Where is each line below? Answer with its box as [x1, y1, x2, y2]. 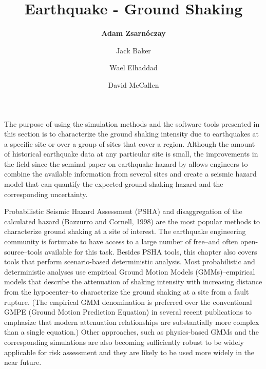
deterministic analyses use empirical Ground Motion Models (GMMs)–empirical [4, 266, 255, 277]
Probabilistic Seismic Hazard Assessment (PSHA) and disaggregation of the [4, 206, 242, 217]
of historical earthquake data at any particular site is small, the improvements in [4, 148, 258, 159]
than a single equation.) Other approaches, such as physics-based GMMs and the [4, 326, 259, 337]
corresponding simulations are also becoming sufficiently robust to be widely [4, 336, 244, 347]
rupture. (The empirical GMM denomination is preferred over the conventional [4, 296, 252, 307]
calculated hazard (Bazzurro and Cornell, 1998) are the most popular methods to [4, 216, 260, 226]
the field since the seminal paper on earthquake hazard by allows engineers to [4, 158, 248, 169]
